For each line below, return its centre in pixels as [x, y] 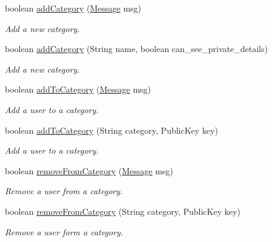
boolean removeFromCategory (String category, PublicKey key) [123, 211]
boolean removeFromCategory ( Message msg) [89, 170]
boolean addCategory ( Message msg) [73, 8]
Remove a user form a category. [64, 231]
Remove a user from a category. [64, 191]
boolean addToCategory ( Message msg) [78, 89]
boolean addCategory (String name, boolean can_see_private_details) [136, 49]
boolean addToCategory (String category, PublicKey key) [111, 130]
